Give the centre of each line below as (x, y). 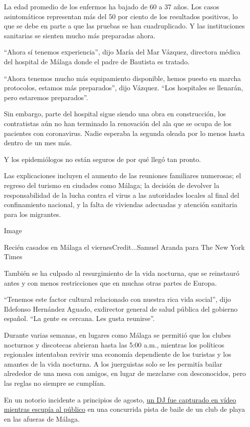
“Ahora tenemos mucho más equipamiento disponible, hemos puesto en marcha (123, 78)
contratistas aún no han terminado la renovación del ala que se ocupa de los (118, 123)
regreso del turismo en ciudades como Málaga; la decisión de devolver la (112, 185)
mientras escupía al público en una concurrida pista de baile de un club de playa (125, 409)
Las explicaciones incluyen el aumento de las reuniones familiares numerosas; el (123, 175)
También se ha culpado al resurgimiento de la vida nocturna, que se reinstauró (122, 273)
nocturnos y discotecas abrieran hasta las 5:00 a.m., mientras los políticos (114, 344)
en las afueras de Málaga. (42, 418)
